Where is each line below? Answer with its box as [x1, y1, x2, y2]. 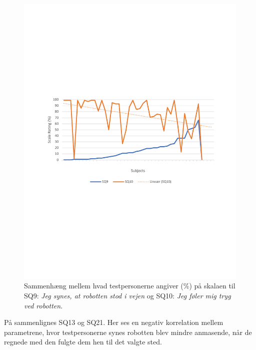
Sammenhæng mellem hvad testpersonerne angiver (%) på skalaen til [24, 280, 235, 291]
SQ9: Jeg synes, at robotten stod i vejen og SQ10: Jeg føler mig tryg [24, 290, 231, 301]
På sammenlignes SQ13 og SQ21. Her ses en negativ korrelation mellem [4, 317, 223, 327]
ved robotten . [24, 300, 63, 310]
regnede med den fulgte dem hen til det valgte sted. [4, 336, 162, 347]
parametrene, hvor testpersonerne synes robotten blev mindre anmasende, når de [4, 326, 252, 337]
